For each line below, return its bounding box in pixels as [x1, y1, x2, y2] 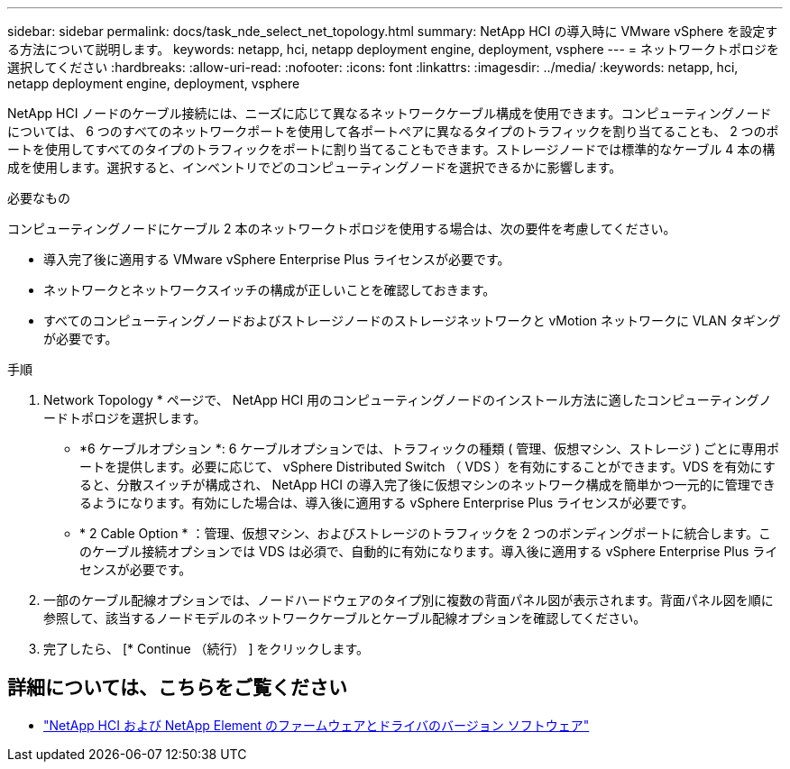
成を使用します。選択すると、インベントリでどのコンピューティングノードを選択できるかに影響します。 [7, 160, 622, 175]
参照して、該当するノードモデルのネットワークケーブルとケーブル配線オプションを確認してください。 [43, 610, 647, 626]
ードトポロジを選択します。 [43, 410, 207, 426]
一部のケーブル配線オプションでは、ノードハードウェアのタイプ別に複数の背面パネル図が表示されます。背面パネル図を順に [43, 592, 774, 608]
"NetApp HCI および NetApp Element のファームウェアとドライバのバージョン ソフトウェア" [43, 717, 590, 733]
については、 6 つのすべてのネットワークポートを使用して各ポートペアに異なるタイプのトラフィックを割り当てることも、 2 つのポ [7, 124, 779, 139]
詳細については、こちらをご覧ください [7, 676, 347, 700]
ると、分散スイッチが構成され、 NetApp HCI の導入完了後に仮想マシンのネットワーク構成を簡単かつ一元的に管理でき [79, 477, 776, 492]
